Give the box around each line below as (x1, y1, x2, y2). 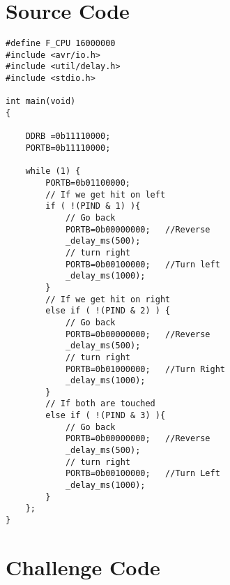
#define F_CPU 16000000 (6, 38, 116, 49)
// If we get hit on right (45, 294, 171, 304)
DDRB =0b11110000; (25, 131, 111, 142)
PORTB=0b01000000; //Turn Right (65, 364, 225, 374)
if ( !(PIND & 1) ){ (45, 201, 141, 212)
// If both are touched (45, 399, 155, 409)
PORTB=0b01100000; (45, 178, 130, 188)
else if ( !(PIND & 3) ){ (45, 410, 166, 421)
